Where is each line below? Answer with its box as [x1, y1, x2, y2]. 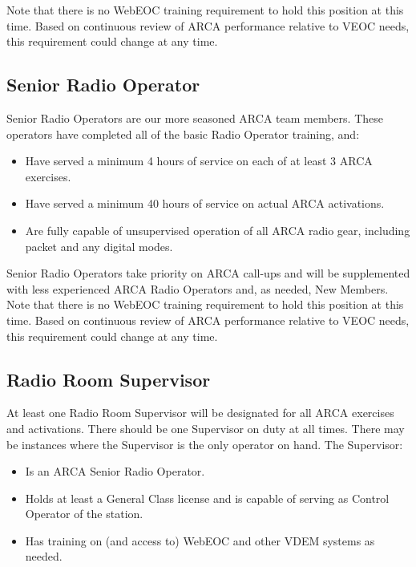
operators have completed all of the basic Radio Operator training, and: [6, 125, 360, 142]
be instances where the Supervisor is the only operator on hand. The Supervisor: [6, 435, 403, 452]
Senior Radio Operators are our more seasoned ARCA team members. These [6, 109, 383, 126]
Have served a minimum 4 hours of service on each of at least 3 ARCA [25, 152, 373, 169]
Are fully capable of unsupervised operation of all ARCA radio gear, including [25, 221, 410, 238]
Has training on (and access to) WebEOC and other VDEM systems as [25, 532, 375, 549]
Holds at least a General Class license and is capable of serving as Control [25, 489, 390, 506]
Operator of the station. [25, 505, 143, 522]
